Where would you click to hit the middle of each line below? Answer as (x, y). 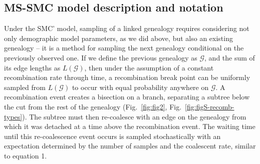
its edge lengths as (32, 67)
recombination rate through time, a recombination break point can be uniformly (127, 77)
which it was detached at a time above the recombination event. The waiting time (130, 126)
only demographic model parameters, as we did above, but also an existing (118, 38)
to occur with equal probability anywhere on (140, 87)
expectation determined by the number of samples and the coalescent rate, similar (130, 146)
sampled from (25, 87)
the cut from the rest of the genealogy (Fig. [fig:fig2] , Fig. (93, 106)
